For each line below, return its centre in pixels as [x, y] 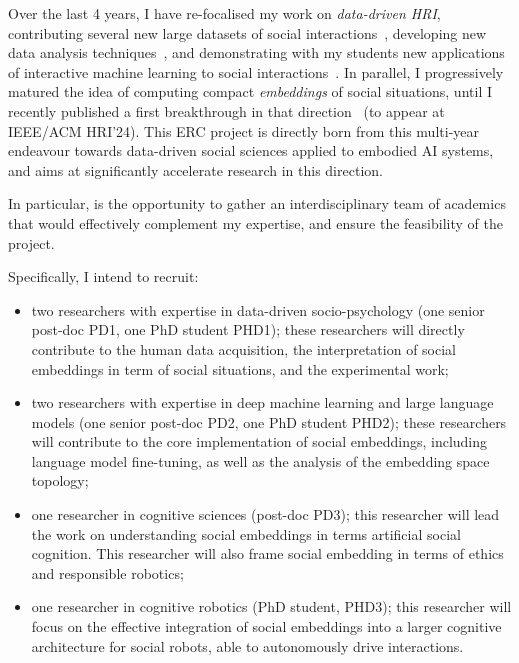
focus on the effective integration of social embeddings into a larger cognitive [266, 626]
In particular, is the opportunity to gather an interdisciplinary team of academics [257, 203]
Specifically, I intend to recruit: [103, 276]
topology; [60, 480]
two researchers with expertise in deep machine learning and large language [262, 402]
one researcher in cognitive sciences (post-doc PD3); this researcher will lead [265, 514]
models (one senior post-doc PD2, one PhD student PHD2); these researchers [269, 421]
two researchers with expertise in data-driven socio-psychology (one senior [258, 309]
